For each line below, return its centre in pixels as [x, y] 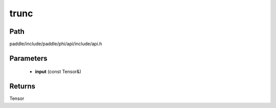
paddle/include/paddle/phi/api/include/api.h [56, 44]
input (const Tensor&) [58, 72]
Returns [22, 86]
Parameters [28, 58]
